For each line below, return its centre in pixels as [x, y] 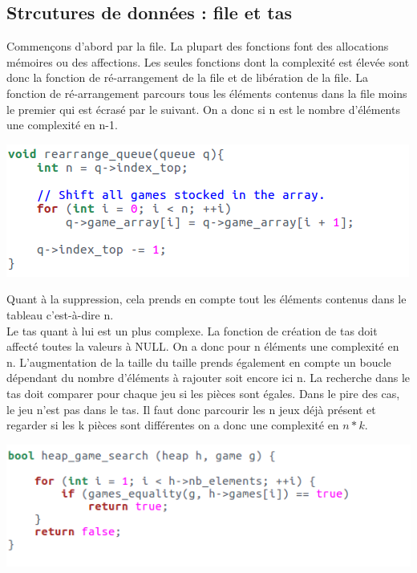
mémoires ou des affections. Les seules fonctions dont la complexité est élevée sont [208, 61]
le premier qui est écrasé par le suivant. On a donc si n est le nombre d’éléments [203, 109]
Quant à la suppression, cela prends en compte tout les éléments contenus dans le [206, 299]
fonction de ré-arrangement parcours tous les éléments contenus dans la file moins [207, 93]
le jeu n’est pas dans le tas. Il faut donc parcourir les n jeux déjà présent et [191, 409]
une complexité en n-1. [62, 125]
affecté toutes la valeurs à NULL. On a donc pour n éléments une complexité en [203, 346]
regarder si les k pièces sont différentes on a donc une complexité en [173, 425]
